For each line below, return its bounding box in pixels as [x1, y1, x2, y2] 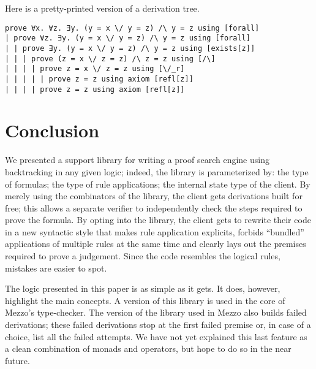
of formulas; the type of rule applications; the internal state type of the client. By [5, 177, 310, 190]
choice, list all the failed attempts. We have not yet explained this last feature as [5, 330, 307, 343]
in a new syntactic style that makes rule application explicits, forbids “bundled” [5, 225, 304, 238]
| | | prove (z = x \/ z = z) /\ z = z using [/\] [5, 54, 216, 63]
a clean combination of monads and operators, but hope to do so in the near [5, 342, 292, 355]
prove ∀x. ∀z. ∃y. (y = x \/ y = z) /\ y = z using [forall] [5, 23, 260, 32]
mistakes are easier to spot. [5, 261, 107, 274]
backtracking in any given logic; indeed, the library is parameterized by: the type [5, 165, 309, 178]
